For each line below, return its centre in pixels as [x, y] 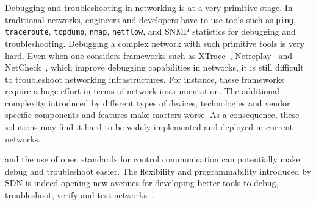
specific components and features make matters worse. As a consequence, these [152, 115]
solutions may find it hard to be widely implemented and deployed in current [149, 127]
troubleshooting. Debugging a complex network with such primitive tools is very [155, 43]
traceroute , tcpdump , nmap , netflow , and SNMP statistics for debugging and [150, 31]
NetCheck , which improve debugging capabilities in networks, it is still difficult [154, 67]
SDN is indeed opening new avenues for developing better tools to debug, [142, 183]
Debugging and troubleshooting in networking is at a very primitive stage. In [149, 7]
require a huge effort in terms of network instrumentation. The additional [142, 91]
